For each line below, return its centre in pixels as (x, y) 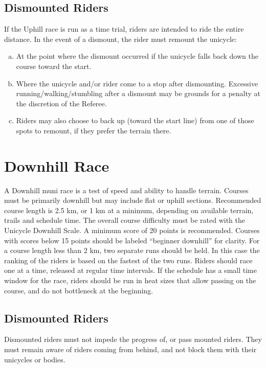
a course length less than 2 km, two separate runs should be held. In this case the (132, 250)
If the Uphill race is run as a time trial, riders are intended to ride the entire (124, 29)
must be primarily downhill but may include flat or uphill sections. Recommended (133, 200)
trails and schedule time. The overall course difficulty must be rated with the (125, 220)
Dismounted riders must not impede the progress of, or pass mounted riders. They (133, 339)
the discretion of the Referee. (61, 103)
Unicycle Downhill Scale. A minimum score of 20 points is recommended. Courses (132, 230)
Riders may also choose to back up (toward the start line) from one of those (135, 120)
